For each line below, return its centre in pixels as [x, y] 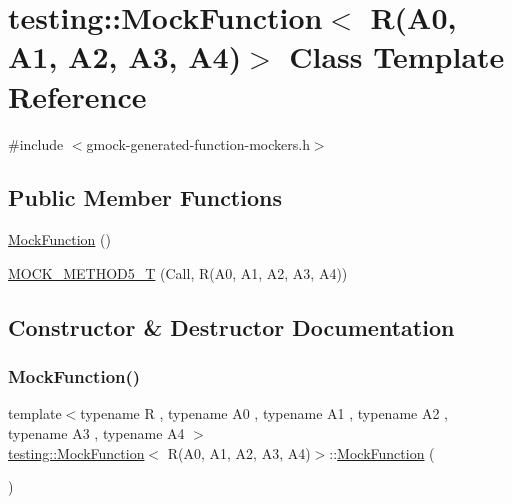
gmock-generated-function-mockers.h [198, 143]
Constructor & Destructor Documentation [231, 326]
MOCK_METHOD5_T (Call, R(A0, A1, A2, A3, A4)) [178, 272]
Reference [77, 95]
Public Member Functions [145, 197]
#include [36, 143]
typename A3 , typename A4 [96, 433]
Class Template [397, 56]
